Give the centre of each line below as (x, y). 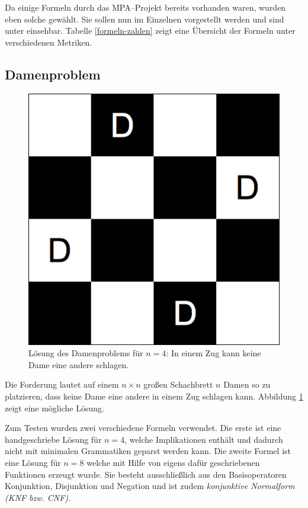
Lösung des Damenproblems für (86, 353)
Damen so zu (247, 384)
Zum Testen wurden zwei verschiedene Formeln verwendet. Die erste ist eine (143, 428)
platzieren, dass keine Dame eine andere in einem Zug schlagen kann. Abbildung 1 (154, 396)
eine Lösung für (33, 462)
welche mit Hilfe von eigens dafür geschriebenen (173, 462)
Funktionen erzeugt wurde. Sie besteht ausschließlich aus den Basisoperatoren (146, 474)
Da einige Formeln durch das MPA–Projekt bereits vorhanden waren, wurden (145, 7)
